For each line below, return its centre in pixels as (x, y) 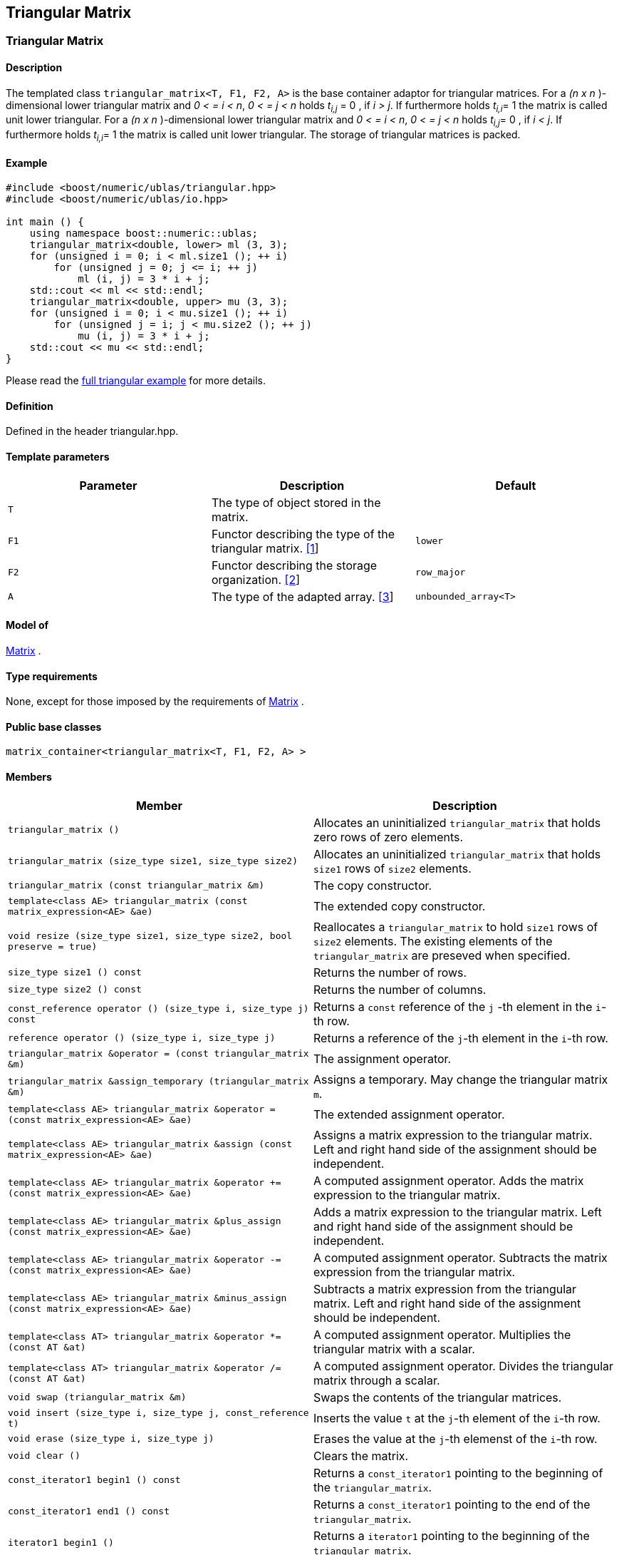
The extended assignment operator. (409, 1114)
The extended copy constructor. (400, 906)
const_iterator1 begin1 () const (94, 1480)
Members (29, 776)
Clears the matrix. (361, 1456)
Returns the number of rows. (390, 972)
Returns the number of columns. (400, 989)
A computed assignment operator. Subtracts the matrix (461, 1257)
